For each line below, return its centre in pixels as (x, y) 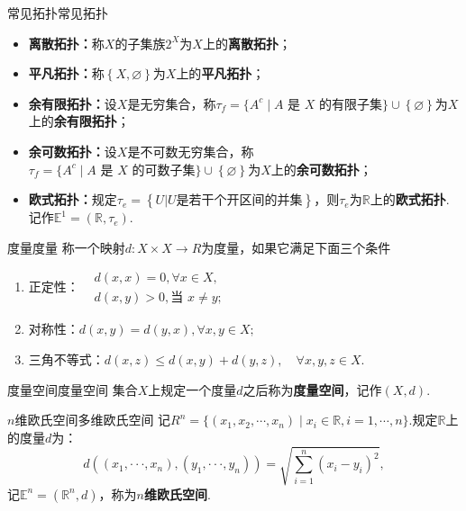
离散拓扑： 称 (66, 43)
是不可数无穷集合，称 (191, 151)
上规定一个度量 (192, 389)
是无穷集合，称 (172, 103)
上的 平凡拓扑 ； (220, 73)
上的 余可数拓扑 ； (321, 169)
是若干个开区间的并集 (239, 201)
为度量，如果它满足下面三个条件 (296, 247)
